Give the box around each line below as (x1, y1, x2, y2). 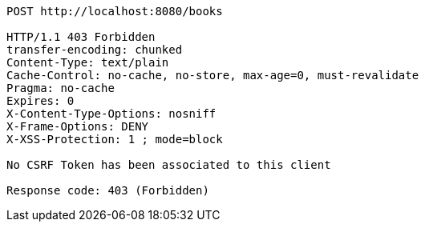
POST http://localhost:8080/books (6, 5, 223, 18)
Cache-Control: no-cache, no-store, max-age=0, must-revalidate (6, 69, 419, 82)
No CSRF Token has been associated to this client (6, 158, 331, 171)
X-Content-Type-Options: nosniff (6, 107, 217, 120)
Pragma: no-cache (6, 82, 115, 94)
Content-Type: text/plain (6, 56, 169, 69)
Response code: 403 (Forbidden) (6, 184, 209, 197)
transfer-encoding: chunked (6, 43, 183, 56)
